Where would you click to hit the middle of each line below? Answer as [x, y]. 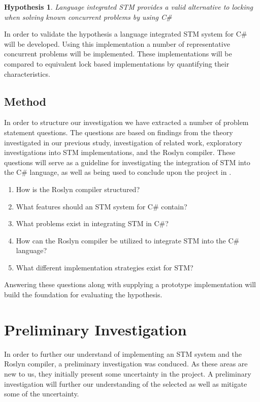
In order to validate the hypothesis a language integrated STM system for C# [126, 34]
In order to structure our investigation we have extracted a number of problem [126, 122]
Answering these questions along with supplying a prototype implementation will [130, 284]
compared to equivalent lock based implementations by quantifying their [117, 63]
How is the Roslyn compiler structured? [78, 189]
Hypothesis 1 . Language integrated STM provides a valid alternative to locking [129, 7]
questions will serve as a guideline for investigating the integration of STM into [127, 162]
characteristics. [27, 73]
